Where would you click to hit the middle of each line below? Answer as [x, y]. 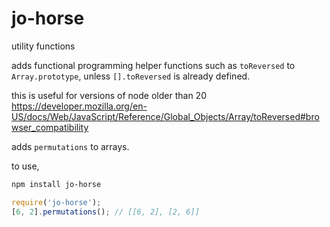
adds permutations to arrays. [70, 146]
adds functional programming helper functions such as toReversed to [153, 65]
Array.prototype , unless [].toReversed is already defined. [131, 76]
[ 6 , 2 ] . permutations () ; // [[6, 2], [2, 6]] [105, 212]
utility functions [43, 46]
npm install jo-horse [56, 184]
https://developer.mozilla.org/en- [79, 106]
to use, [25, 166]
